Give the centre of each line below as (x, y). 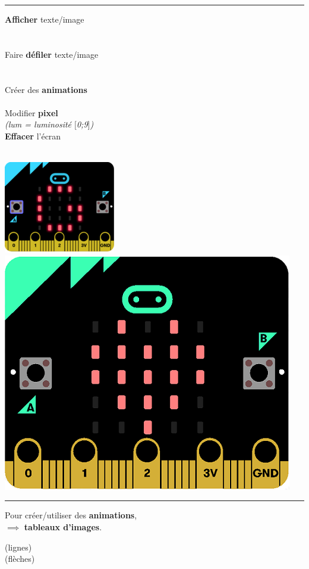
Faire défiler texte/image (52, 54)
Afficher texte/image (45, 19)
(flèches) (20, 559)
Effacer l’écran (33, 136)
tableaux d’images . (63, 526)
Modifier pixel (31, 112)
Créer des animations (46, 89)
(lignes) (18, 547)
